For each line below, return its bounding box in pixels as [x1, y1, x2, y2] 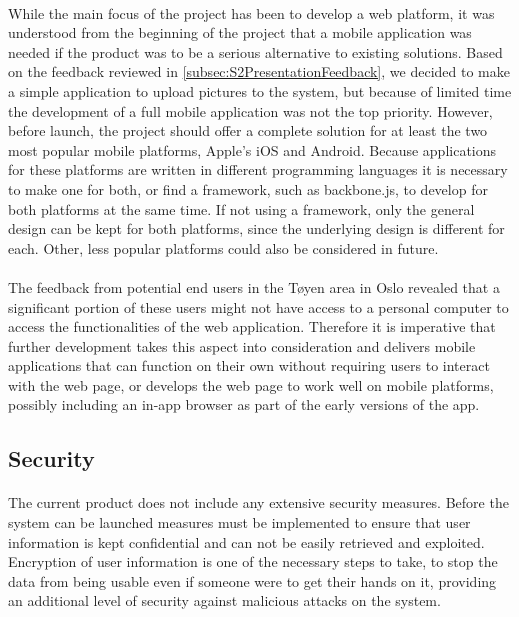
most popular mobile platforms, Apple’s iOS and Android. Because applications [8, 139, 497, 160]
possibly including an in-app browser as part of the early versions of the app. [8, 394, 480, 415]
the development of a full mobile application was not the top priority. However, [8, 100, 493, 121]
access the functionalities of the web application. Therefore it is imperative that [8, 316, 496, 337]
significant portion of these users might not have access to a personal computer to [8, 296, 509, 317]
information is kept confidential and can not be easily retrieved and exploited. [8, 531, 485, 552]
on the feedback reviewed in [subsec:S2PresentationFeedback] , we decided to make [8, 61, 510, 82]
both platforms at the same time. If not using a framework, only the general [8, 198, 475, 219]
